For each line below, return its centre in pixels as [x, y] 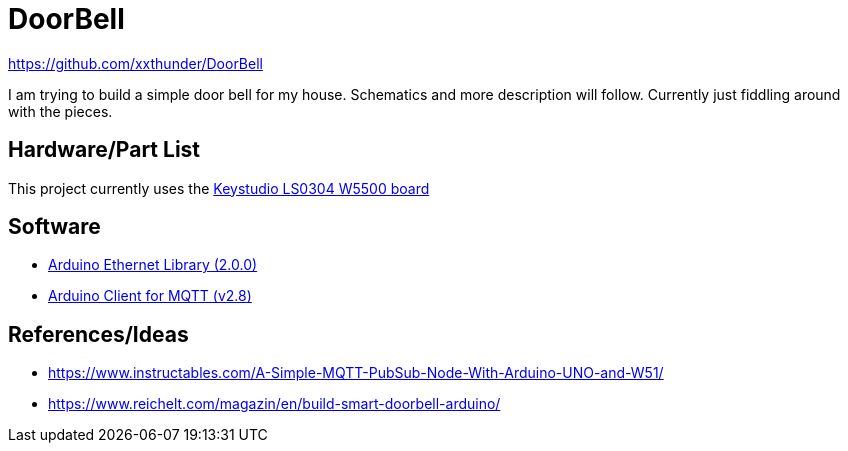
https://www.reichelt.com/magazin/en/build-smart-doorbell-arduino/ [274, 404]
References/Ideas [98, 334]
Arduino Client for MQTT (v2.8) [150, 296]
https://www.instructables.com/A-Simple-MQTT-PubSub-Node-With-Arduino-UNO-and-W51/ [356, 373]
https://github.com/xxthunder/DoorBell [135, 63]
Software [54, 227]
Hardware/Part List [104, 150]
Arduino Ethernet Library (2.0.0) [153, 265]
